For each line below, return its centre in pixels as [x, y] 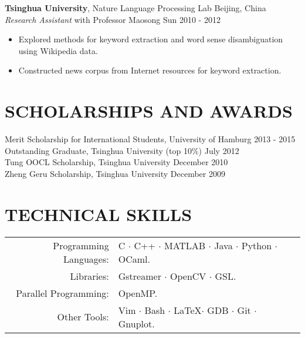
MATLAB [185, 245]
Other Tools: [83, 317]
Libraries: [89, 276]
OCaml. [134, 259]
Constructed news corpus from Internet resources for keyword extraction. [150, 70]
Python [257, 245]
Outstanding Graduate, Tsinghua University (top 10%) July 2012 [122, 150]
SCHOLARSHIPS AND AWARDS [149, 111]
